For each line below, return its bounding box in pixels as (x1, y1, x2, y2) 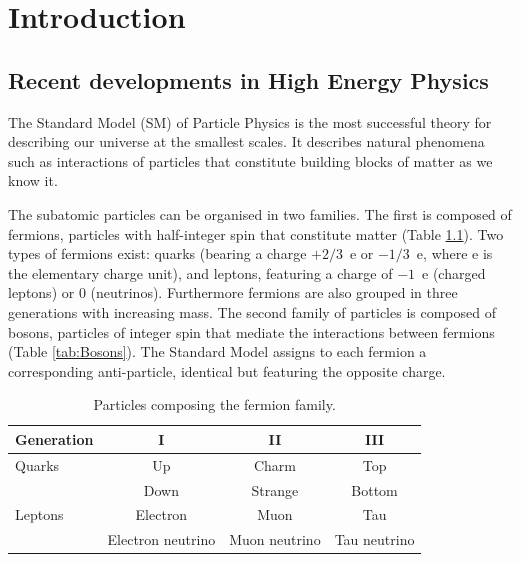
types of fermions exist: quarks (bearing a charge (8, 243, 307, 264)
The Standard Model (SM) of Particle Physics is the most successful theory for (8, 111, 492, 132)
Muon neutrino (229, 529, 321, 550)
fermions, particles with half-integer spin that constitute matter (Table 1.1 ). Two (8, 223, 504, 244)
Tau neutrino (334, 529, 415, 550)
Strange (251, 479, 299, 500)
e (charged (422, 262, 486, 283)
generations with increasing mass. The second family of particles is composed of (8, 301, 496, 322)
